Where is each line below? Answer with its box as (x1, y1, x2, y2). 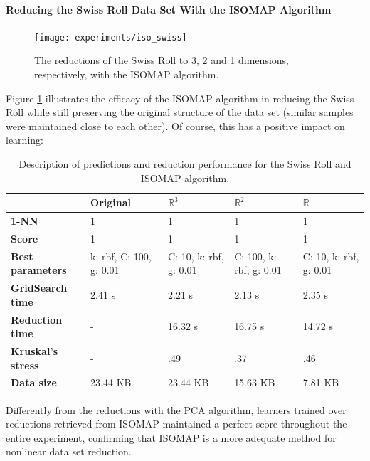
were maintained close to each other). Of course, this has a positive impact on (6, 118, 345, 133)
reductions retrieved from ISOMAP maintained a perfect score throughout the (6, 416, 347, 431)
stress (11, 357, 39, 372)
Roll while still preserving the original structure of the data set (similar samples (6, 105, 354, 120)
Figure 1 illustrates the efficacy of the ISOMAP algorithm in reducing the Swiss (6, 90, 354, 105)
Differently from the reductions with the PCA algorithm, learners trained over (6, 402, 347, 417)
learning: (6, 132, 43, 147)
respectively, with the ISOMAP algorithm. (34, 67, 219, 82)
